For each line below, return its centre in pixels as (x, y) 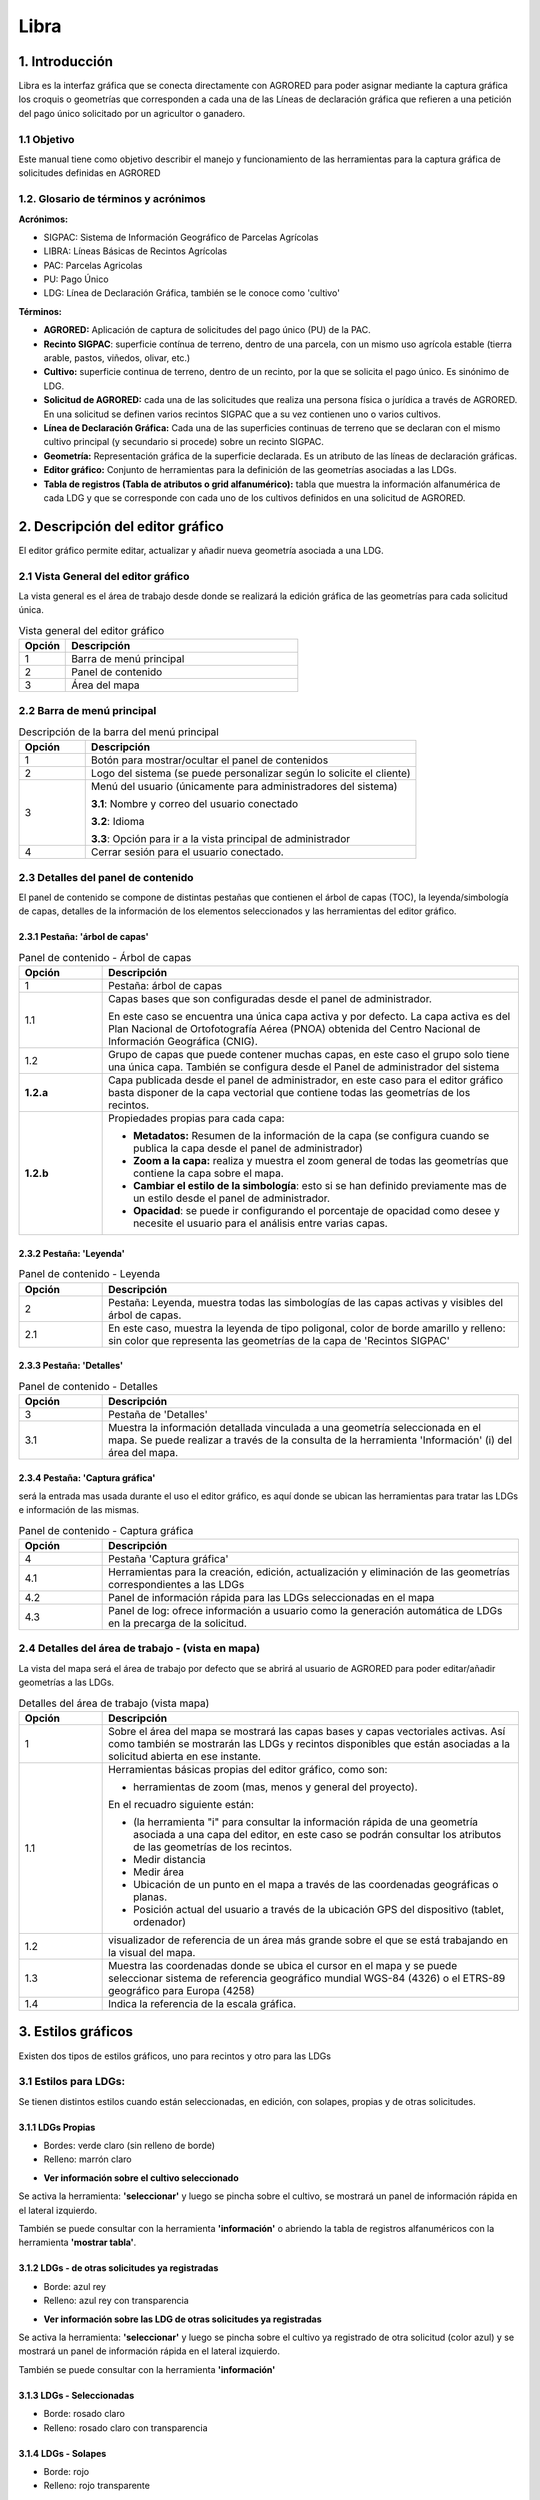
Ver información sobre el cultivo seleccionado (141, 2177)
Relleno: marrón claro (87, 2159)
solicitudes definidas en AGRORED (89, 173)
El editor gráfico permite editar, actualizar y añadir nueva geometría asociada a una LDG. (201, 550)
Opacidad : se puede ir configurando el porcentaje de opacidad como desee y (316, 1211)
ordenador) (160, 1922)
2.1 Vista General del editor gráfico (104, 576)
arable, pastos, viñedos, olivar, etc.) (117, 358)
